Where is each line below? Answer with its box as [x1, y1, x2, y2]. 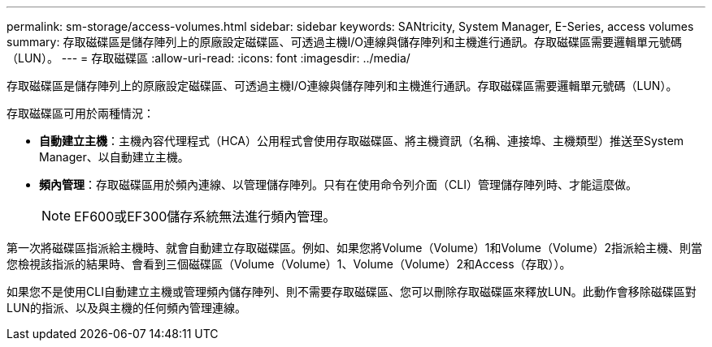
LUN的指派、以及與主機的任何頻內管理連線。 [7, 301, 246, 315]
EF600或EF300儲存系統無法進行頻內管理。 [74, 208, 336, 225]
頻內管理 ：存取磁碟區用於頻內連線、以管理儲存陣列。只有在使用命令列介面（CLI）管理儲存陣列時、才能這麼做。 [39, 178, 637, 191]
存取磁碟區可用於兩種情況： [7, 106, 154, 120]
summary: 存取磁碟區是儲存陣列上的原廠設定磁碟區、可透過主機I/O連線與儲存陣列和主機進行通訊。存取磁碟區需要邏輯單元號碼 [7, 35, 682, 49]
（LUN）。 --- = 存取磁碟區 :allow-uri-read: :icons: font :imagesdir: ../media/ [7, 51, 410, 65]
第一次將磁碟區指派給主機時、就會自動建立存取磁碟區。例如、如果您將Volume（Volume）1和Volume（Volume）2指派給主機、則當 [7, 241, 702, 255]
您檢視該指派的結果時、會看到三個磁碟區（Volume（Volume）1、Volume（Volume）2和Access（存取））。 [7, 257, 571, 271]
